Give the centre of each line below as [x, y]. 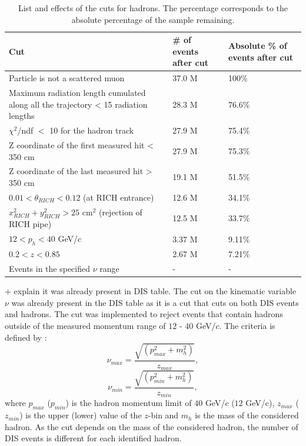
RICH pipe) [30, 224]
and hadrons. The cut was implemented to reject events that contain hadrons [144, 314]
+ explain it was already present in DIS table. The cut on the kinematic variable [151, 291]
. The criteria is [247, 326]
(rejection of [120, 212]
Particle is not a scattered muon [67, 78]
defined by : [26, 337]
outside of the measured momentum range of [85, 326]
